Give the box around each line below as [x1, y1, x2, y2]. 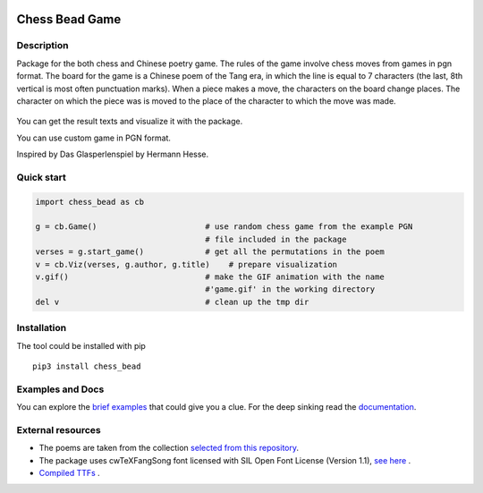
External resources [16, 423, 102, 436]
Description [16, 39, 69, 52]
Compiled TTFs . [38, 467, 100, 478]
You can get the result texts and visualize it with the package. [16, 116, 243, 127]
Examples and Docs [16, 383, 105, 395]
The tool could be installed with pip [16, 340, 147, 351]
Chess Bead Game [16, 12, 122, 27]
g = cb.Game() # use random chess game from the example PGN [35, 222, 413, 232]
